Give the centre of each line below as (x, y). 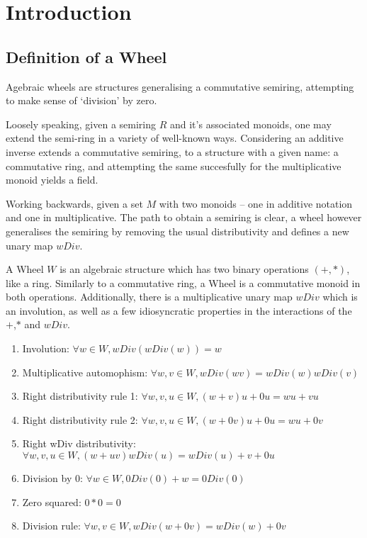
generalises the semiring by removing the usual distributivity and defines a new (177, 231)
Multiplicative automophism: (85, 372)
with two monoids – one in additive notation (256, 203)
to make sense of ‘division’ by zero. (81, 100)
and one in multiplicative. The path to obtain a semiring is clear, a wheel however (184, 217)
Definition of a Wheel (86, 56)
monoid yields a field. (52, 180)
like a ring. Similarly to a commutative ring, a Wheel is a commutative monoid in (183, 282)
